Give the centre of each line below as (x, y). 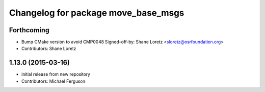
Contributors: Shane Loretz (49, 48)
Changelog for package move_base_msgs (97, 13)
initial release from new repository (56, 74)
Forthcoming (29, 30)
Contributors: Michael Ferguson (53, 81)
